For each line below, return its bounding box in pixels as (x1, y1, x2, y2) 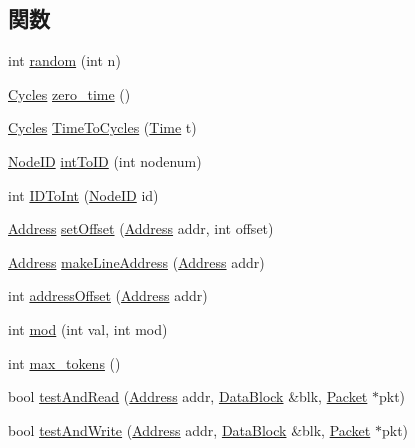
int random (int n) (8, 50, 121, 71)
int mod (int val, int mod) (8, 318, 168, 339)
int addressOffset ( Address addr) (8, 285, 208, 306)
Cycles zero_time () (8, 83, 131, 104)
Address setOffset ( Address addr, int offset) (8, 218, 274, 239)
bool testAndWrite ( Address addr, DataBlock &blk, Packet (8, 419, 371, 440)
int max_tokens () (8, 352, 121, 373)
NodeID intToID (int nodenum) (8, 150, 202, 171)
